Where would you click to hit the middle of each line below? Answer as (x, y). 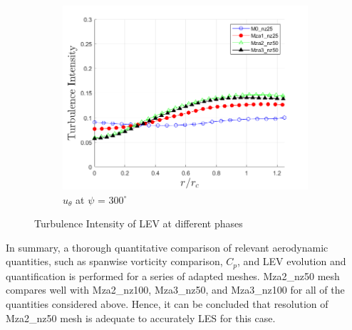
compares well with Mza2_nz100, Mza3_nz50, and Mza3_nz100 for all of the (175, 290)
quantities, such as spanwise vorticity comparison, (114, 261)
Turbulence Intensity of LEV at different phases (139, 223)
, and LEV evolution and (292, 261)
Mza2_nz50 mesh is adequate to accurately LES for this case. (141, 318)
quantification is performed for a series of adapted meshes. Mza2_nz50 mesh (173, 275)
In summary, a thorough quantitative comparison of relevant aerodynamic (167, 247)
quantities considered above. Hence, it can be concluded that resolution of (167, 304)
